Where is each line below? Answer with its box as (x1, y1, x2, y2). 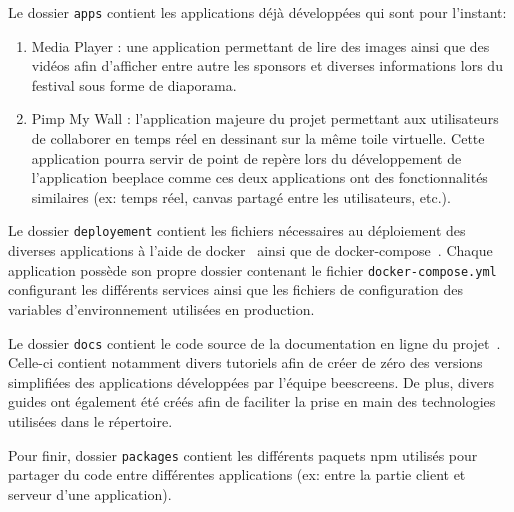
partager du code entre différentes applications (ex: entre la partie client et (8, 464, 466, 485)
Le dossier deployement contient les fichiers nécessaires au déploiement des (8, 220, 466, 241)
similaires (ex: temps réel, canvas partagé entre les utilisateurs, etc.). (31, 186, 451, 207)
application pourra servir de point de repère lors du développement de (31, 147, 462, 168)
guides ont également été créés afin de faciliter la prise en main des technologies (8, 391, 496, 412)
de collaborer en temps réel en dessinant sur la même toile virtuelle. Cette (31, 128, 485, 149)
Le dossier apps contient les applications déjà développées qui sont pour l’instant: (8, 2, 507, 22)
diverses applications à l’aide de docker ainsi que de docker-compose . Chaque (8, 240, 493, 261)
